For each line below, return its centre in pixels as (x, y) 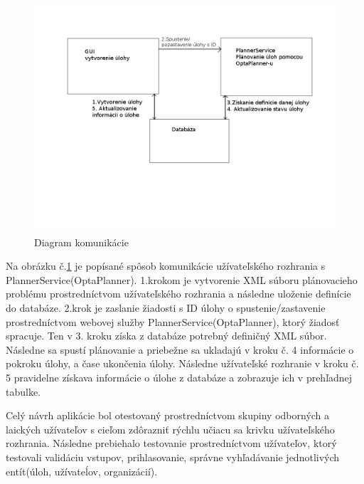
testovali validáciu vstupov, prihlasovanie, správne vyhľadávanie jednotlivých (173, 457)
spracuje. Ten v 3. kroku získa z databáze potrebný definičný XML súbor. (166, 336)
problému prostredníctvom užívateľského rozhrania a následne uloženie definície (178, 294)
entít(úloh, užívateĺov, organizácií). (82, 471)
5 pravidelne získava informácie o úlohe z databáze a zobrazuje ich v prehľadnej (179, 377)
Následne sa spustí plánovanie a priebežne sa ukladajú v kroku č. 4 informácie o (180, 349)
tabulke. (23, 391)
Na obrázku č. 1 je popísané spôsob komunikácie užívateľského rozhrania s (166, 266)
